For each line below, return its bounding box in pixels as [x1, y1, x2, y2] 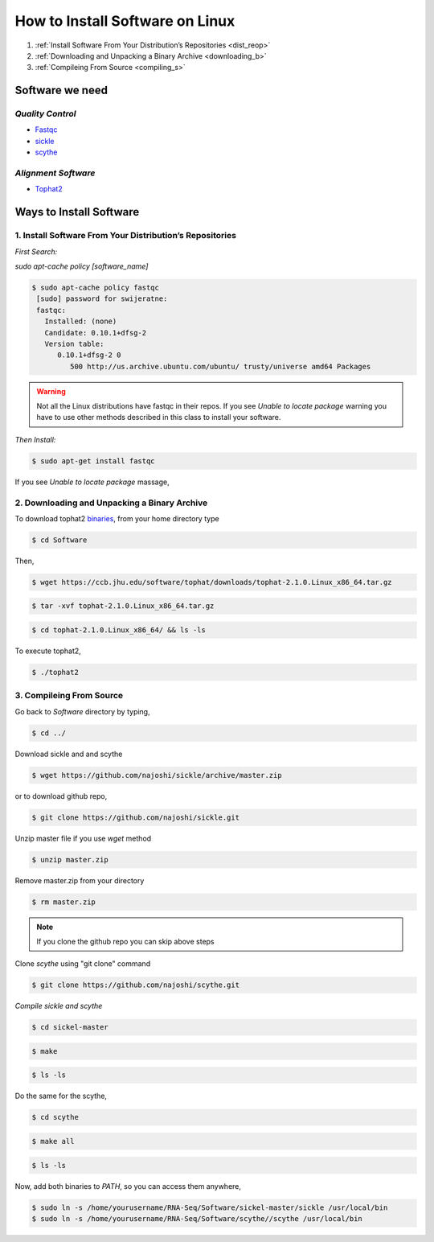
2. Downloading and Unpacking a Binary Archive [14, 497, 208, 508]
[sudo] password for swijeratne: [36, 294, 168, 303]
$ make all [31, 1137, 75, 1146]
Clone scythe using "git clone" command [14, 959, 151, 969]
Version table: [44, 339, 104, 348]
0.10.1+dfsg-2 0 [57, 351, 121, 360]
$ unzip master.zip [31, 855, 108, 864]
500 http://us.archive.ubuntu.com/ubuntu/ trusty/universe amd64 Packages [69, 362, 371, 371]
